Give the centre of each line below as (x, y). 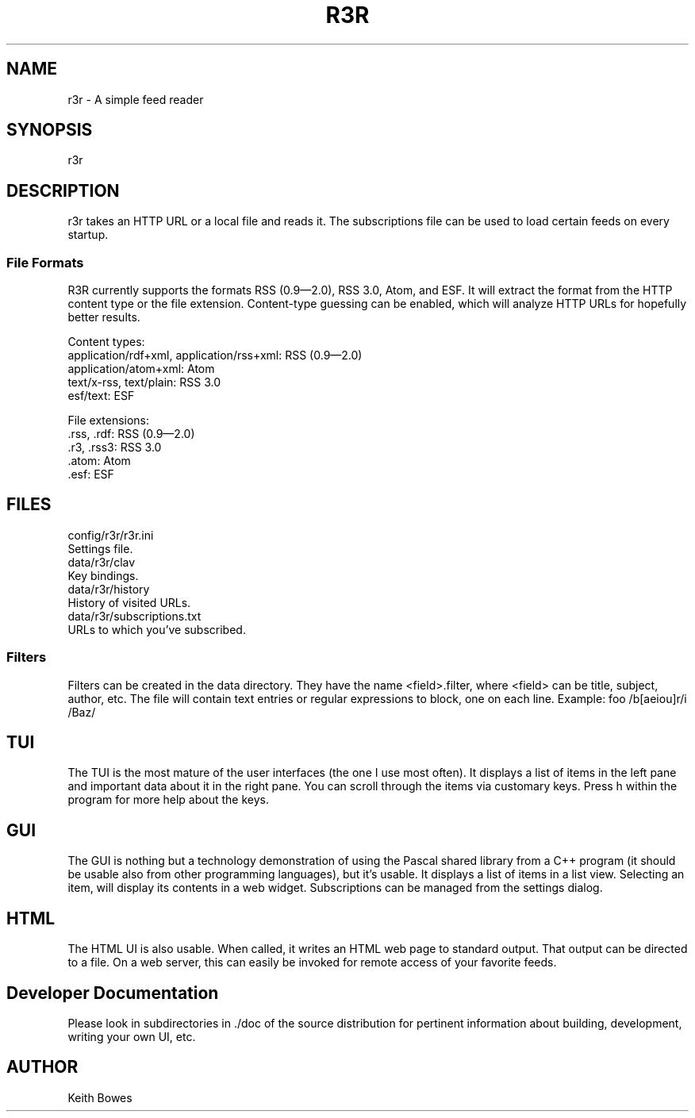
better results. (104, 317)
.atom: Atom (99, 461)
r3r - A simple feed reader (136, 99)
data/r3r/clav (102, 562)
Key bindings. (103, 575)
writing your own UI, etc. (132, 1037)
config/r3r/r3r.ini (111, 535)
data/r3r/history (109, 589)
